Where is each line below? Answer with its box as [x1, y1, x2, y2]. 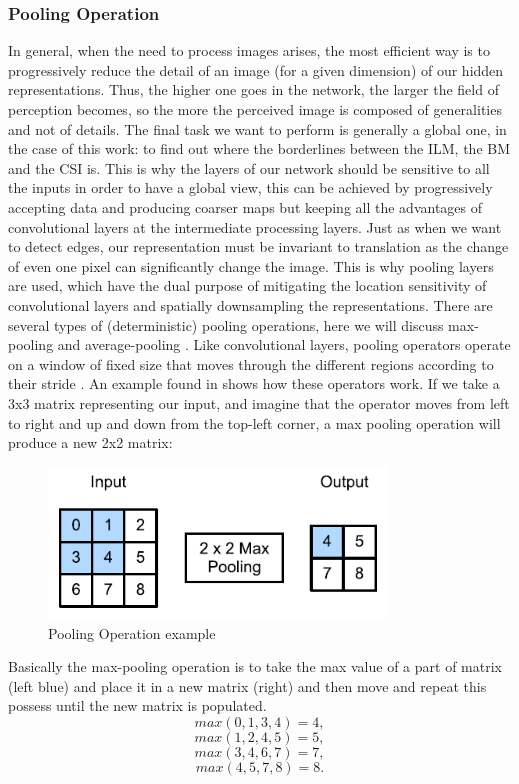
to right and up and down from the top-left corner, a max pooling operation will [8, 412, 501, 433]
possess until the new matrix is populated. [8, 695, 267, 716]
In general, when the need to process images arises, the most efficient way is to [8, 40, 490, 61]
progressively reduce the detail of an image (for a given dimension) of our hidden [8, 59, 504, 80]
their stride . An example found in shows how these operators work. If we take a [8, 373, 500, 394]
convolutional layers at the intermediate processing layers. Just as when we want [8, 216, 502, 237]
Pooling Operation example [48, 622, 216, 643]
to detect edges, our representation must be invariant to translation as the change [8, 236, 509, 257]
